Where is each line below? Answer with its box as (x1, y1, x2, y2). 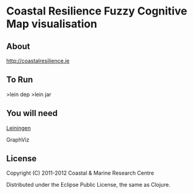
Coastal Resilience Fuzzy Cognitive (6, 4, 188, 18)
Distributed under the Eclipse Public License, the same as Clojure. (6, 181, 171, 189)
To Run (6, 74, 33, 85)
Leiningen (6, 124, 31, 131)
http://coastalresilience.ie (6, 57, 70, 64)
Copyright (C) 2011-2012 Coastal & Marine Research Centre (6, 169, 154, 176)
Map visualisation (6, 17, 97, 31)
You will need (6, 108, 58, 118)
